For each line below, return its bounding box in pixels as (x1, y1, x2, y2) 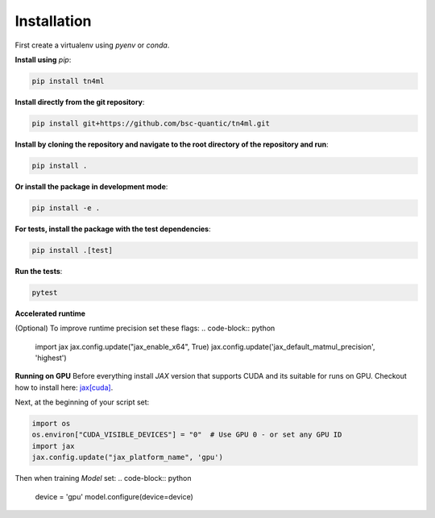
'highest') (35, 353, 68, 363)
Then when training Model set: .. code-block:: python (14, 474, 192, 483)
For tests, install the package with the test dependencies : (14, 224, 211, 234)
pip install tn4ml (31, 77, 105, 85)
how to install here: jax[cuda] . (14, 383, 114, 392)
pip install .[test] (31, 246, 113, 255)
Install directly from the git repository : (14, 97, 145, 106)
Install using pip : (14, 55, 72, 64)
